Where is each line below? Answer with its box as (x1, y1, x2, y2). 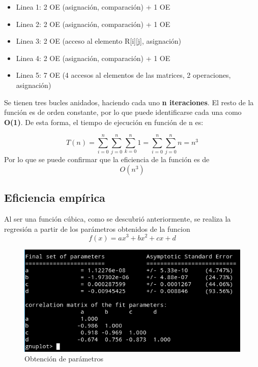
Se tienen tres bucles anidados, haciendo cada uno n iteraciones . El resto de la (4, 97, 254, 107)
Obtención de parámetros (24, 353, 103, 364)
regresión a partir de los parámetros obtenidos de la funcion (4, 223, 190, 234)
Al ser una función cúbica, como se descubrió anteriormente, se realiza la (4, 213, 231, 224)
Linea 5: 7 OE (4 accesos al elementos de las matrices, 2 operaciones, (16, 70, 231, 80)
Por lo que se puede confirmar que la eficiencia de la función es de (4, 154, 210, 165)
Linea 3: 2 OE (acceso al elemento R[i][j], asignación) (16, 36, 182, 46)
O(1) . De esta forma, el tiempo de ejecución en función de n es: (4, 116, 204, 127)
